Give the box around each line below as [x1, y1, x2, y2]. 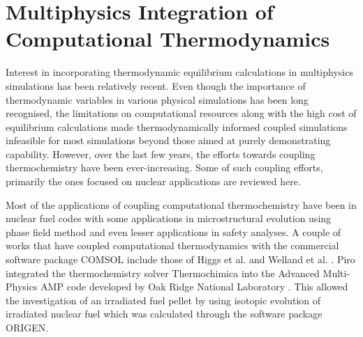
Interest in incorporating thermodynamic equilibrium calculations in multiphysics [6, 65, 353, 79]
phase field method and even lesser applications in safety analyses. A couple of [6, 224, 341, 239]
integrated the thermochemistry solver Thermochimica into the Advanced [6, 265, 320, 280]
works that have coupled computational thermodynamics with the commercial [6, 238, 339, 253]
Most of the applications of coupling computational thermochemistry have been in [6, 197, 357, 212]
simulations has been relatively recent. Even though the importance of [6, 78, 306, 93]
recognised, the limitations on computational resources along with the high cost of [6, 106, 357, 120]
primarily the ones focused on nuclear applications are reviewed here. [6, 174, 301, 189]
